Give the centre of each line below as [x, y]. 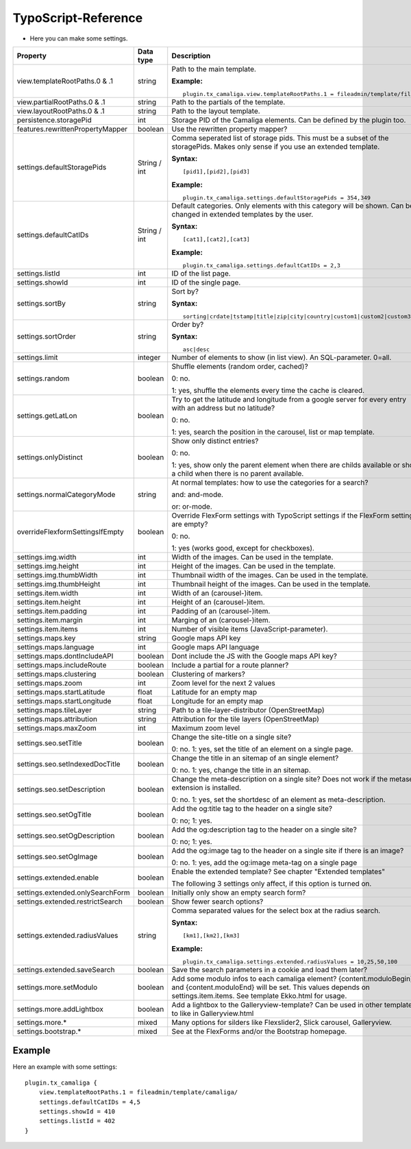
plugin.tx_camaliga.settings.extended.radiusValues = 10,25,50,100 [290, 961]
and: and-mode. [198, 494]
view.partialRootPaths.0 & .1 [61, 101]
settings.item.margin [50, 620]
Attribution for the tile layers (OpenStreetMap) [246, 718]
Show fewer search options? [217, 902]
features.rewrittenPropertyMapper [72, 129]
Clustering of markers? [209, 674]
